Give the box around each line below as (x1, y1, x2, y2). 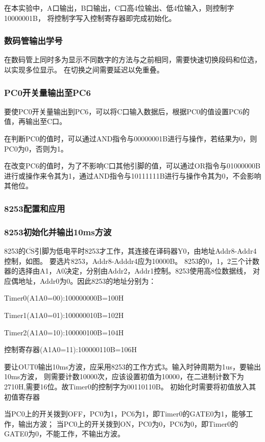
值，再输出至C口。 (4, 116, 67, 127)
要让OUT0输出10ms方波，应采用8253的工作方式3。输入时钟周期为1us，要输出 (4, 361, 261, 372)
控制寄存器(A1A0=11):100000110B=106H (4, 344, 137, 355)
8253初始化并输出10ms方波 (4, 225, 112, 238)
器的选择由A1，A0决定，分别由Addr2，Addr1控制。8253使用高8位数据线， (4, 265, 251, 276)
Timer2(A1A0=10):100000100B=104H (4, 327, 124, 337)
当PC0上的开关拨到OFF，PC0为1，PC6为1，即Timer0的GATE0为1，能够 (4, 408, 246, 419)
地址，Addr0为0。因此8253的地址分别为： (18, 275, 156, 286)
